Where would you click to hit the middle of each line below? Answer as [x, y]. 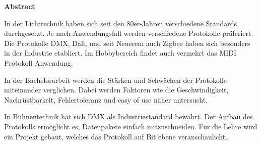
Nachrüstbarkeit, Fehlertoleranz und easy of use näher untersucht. [106, 99]
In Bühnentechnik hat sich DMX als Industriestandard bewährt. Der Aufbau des [128, 116]
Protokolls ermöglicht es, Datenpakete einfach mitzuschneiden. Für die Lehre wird [131, 126]
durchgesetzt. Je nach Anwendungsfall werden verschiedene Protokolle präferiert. [129, 33]
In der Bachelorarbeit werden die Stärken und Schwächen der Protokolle [116, 80]
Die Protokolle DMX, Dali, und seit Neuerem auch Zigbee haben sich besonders [127, 43]
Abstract [20, 6]
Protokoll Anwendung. [39, 62]
